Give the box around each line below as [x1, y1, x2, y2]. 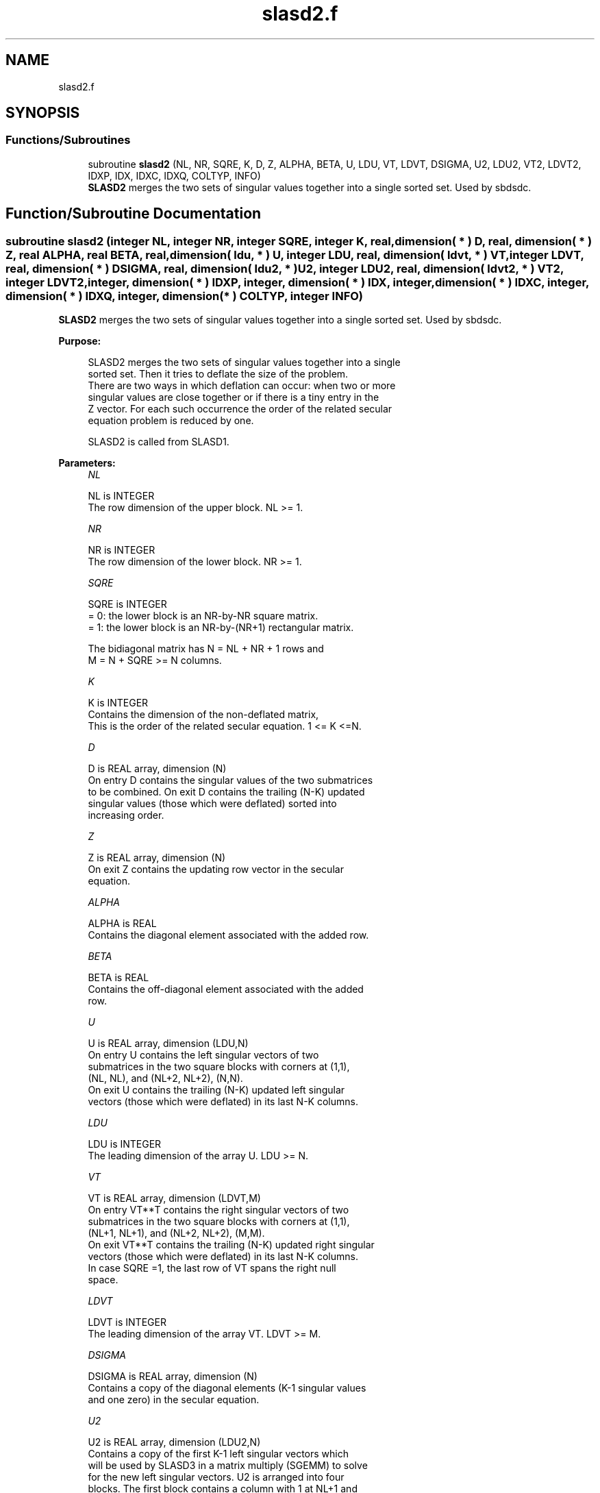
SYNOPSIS [5, 104, 80, 122]
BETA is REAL [88, 972, 149, 984]
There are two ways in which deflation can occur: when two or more [88, 380, 396, 392]
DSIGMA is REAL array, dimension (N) [88, 1370, 258, 1383]
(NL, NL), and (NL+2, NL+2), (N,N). [88, 1072, 243, 1085]
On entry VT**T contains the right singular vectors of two [88, 1204, 349, 1216]
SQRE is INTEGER [88, 598, 167, 610]
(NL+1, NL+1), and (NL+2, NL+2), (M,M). [88, 1227, 265, 1239]
